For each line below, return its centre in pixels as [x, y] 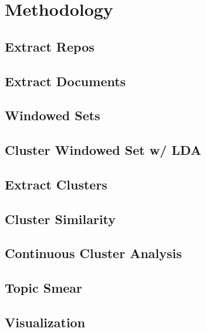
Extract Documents [65, 81]
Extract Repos [50, 46]
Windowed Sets [53, 115]
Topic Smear [44, 288]
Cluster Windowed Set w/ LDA [103, 150]
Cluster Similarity [60, 218]
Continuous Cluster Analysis [93, 253]
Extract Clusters [56, 184]
